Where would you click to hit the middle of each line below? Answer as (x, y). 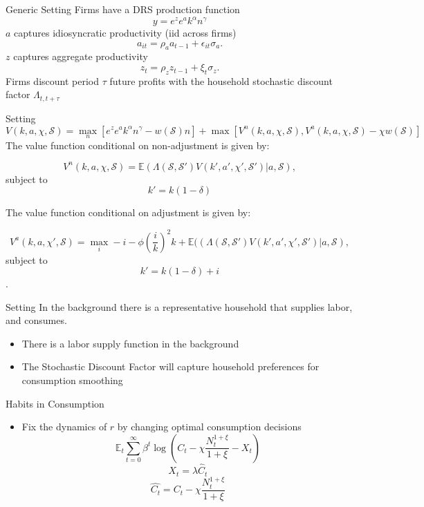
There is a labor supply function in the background (130, 343)
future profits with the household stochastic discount (221, 80)
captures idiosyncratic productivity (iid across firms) (125, 33)
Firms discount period (53, 80)
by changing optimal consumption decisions (209, 427)
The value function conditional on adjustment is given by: (128, 212)
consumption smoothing (72, 380)
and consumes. (36, 320)
